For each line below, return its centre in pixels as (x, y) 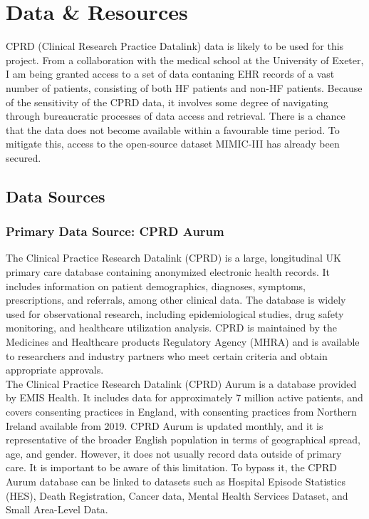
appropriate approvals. (55, 370)
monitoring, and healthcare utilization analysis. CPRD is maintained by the (171, 328)
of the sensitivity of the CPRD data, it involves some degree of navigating (167, 102)
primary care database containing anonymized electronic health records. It (168, 272)
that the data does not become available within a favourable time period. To (173, 129)
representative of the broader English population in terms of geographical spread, (183, 440)
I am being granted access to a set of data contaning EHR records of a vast (170, 74)
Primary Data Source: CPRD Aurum (115, 231)
